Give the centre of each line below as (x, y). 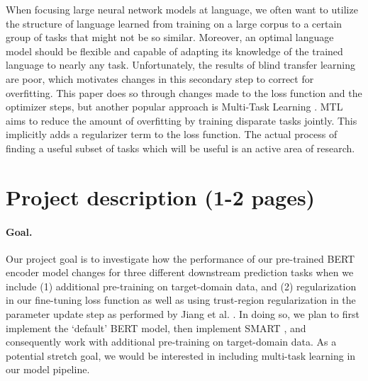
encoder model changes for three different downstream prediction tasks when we (180, 272)
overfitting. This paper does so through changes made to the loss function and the (184, 92)
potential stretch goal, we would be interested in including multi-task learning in (181, 355)
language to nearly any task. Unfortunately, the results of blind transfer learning (180, 65)
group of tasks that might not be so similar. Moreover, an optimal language (170, 37)
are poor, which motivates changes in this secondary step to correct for (160, 78)
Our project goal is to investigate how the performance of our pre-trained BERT (180, 258)
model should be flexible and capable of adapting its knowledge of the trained (174, 51)
